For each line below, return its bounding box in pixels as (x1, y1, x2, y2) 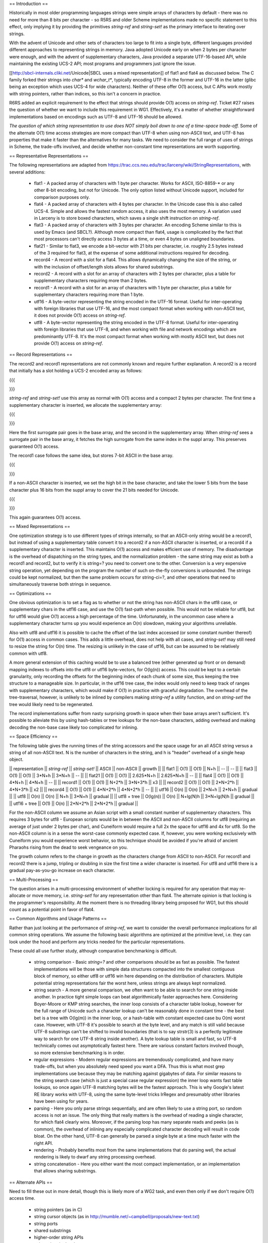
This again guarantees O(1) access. (9, 514, 81, 520)
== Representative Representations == (9, 153, 89, 159)
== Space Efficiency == (9, 733, 58, 739)
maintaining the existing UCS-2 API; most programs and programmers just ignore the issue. (9, 61, 196, 67)
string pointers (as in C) (34, 1206, 82, 1213)
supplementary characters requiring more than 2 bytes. (34, 277, 147, 283)
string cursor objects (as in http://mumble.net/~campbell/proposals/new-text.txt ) (34, 1214, 200, 1220)
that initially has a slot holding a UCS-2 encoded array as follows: (9, 368, 142, 374)
